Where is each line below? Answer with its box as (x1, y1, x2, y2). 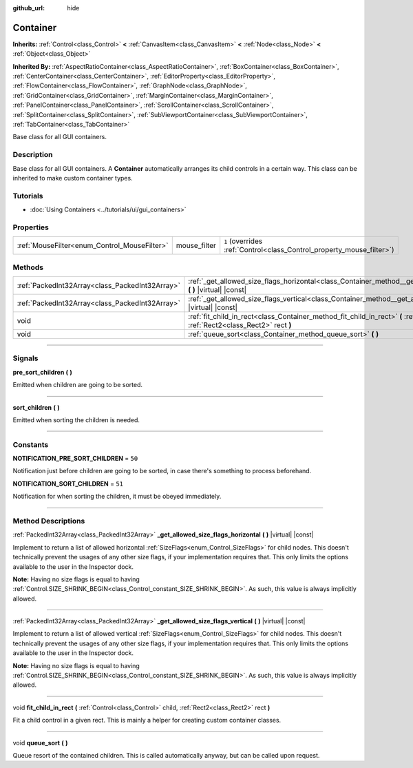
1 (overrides (224, 236, 263, 246)
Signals (12, 353, 39, 363)
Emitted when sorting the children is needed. (12, 415, 140, 424)
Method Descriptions (12, 516, 85, 526)
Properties (12, 222, 50, 232)
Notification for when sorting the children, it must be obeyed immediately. (12, 492, 222, 501)
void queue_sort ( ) (12, 738, 68, 747)
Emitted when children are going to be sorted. (12, 381, 143, 389)
